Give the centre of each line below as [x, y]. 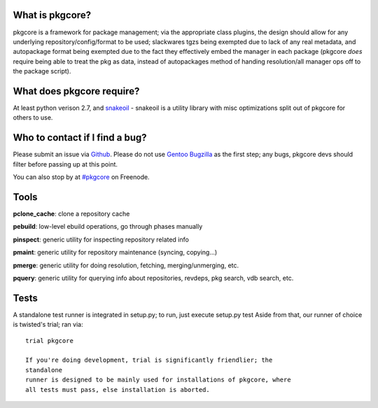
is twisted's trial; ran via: [48, 325]
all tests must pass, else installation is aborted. [118, 389]
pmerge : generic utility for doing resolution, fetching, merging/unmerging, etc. [126, 265]
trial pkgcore [49, 340]
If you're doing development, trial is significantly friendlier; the [149, 360]
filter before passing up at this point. [65, 164]
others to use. [33, 118]
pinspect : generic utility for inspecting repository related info [101, 239]
